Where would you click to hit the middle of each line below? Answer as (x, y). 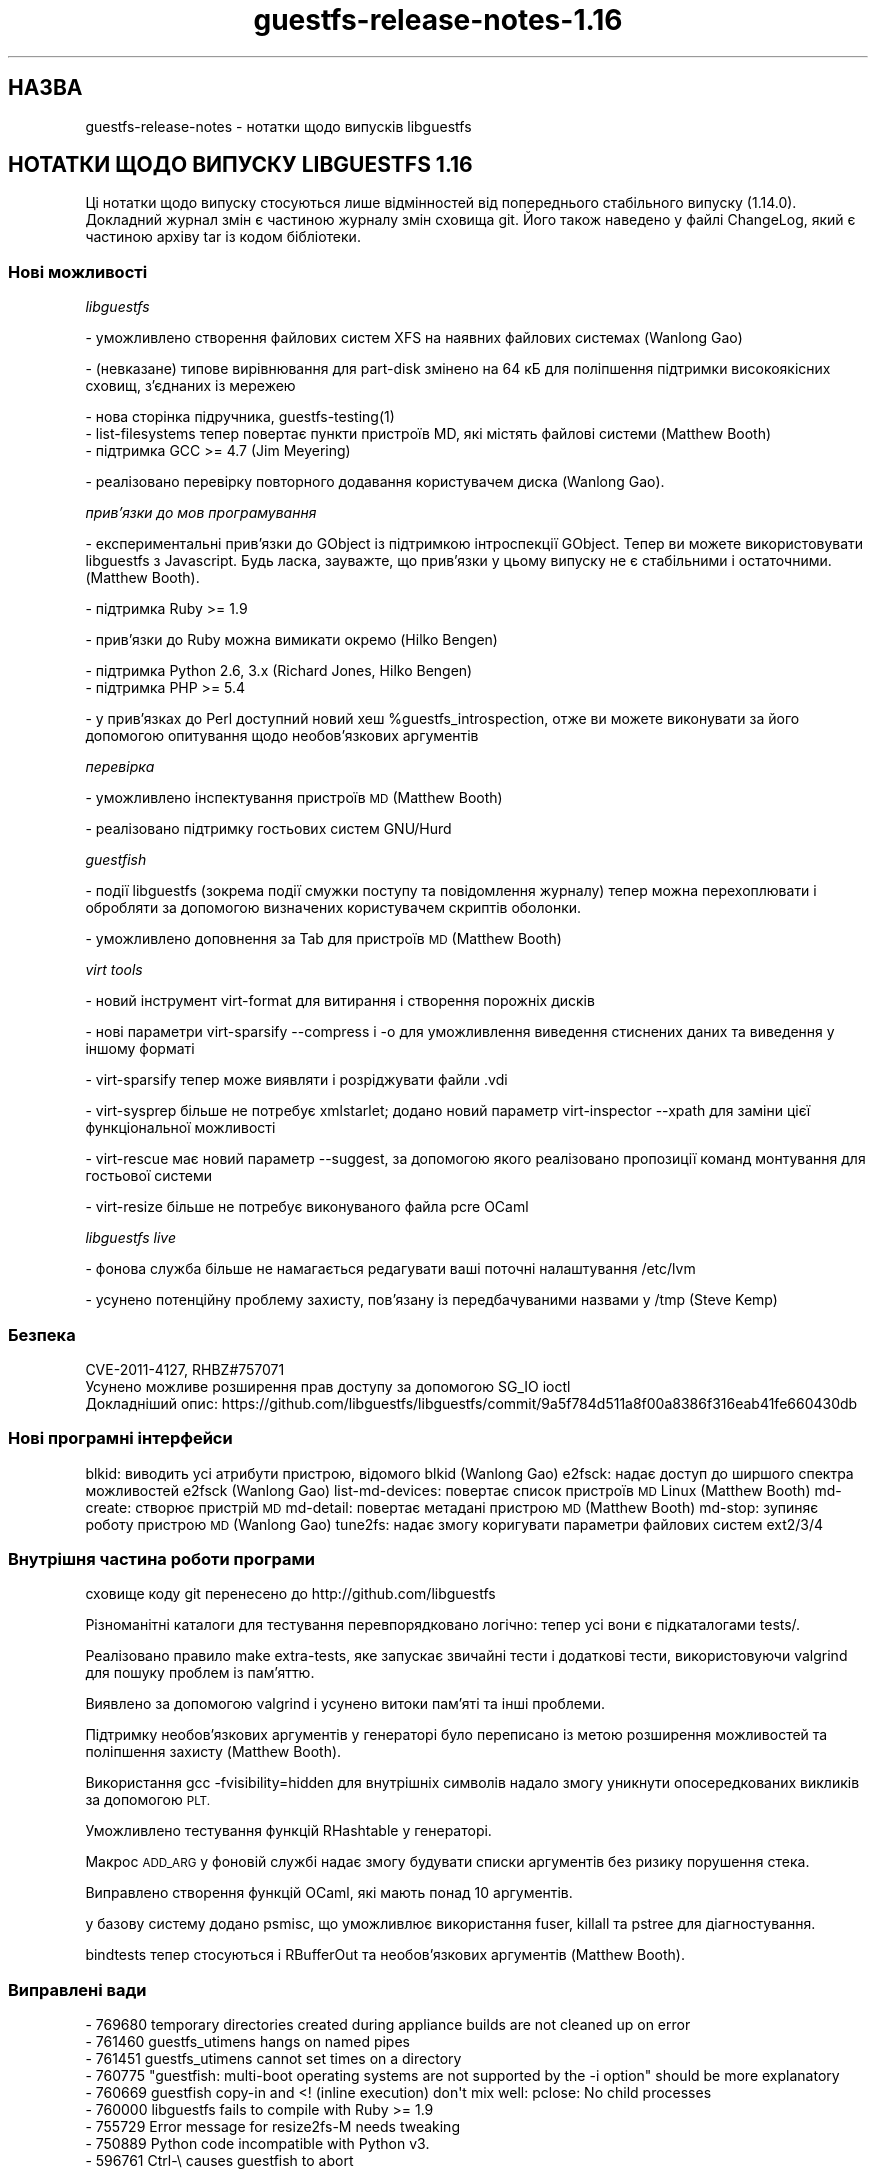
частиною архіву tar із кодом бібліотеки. (223, 237)
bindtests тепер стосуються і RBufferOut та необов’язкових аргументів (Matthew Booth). (385, 1955)
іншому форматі (140, 1049)
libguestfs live (130, 1238)
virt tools (114, 970)
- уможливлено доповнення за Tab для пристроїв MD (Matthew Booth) (323, 939)
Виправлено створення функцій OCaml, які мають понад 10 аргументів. (329, 1893)
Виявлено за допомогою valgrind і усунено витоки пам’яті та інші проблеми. (345, 1704)
